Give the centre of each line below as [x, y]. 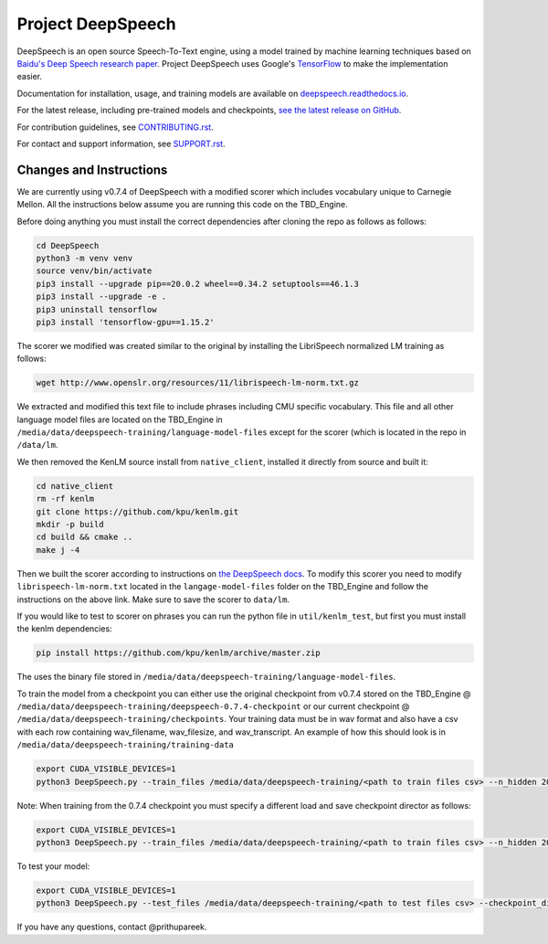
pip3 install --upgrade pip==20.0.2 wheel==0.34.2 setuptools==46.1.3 [198, 284]
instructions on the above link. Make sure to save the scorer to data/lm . [153, 599]
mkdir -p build [70, 524]
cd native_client [75, 486]
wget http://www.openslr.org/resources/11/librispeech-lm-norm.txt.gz [198, 383]
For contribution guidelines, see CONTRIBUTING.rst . [115, 127]
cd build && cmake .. [84, 537]
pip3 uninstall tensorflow [96, 309]
